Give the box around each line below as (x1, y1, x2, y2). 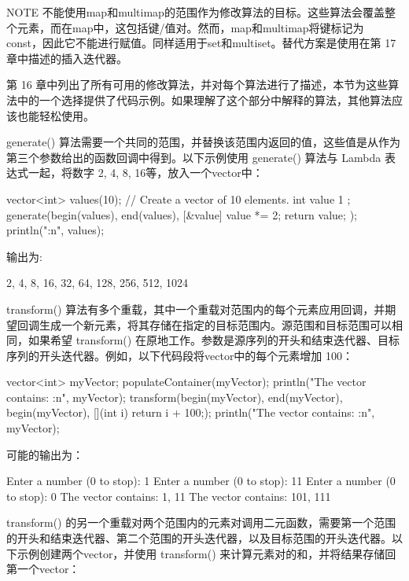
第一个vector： (6, 561, 80, 577)
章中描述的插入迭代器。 (6, 50, 127, 66)
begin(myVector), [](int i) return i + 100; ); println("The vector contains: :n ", (6, 404, 375, 421)
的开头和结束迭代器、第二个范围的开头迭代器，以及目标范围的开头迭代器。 (6, 530, 392, 546)
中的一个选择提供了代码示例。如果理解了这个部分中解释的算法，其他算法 (17, 91, 392, 108)
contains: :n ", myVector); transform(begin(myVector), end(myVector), (6, 388, 343, 405)
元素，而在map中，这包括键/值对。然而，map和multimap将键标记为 (17, 19, 364, 35)
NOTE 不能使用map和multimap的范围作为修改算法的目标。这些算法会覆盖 (6, 4, 385, 20)
